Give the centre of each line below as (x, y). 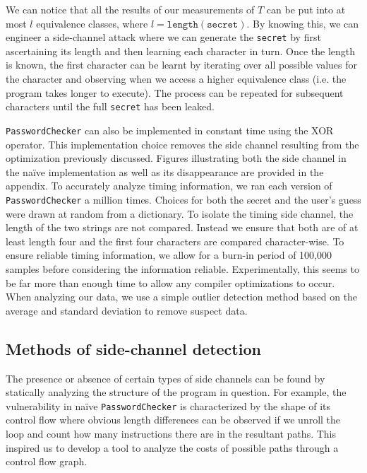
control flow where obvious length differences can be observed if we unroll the (173, 420)
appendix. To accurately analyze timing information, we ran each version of (169, 186)
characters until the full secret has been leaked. (110, 106)
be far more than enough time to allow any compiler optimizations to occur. (170, 282)
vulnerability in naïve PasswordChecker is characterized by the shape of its (168, 405)
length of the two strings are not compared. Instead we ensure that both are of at (182, 227)
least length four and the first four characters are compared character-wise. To (175, 241)
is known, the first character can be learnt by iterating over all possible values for (182, 65)
